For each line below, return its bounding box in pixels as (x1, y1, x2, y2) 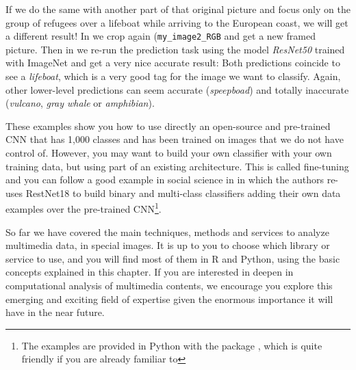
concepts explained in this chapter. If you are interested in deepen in (5, 265, 294, 279)
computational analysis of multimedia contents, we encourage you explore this (5, 278, 333, 292)
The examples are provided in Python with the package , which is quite (21, 338, 322, 352)
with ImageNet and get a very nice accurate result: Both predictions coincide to (5, 55, 340, 70)
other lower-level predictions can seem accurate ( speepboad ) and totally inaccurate (5, 82, 349, 96)
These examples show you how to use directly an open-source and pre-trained (5, 118, 331, 133)
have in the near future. (5, 305, 105, 319)
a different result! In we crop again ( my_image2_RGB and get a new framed (5, 29, 316, 43)
